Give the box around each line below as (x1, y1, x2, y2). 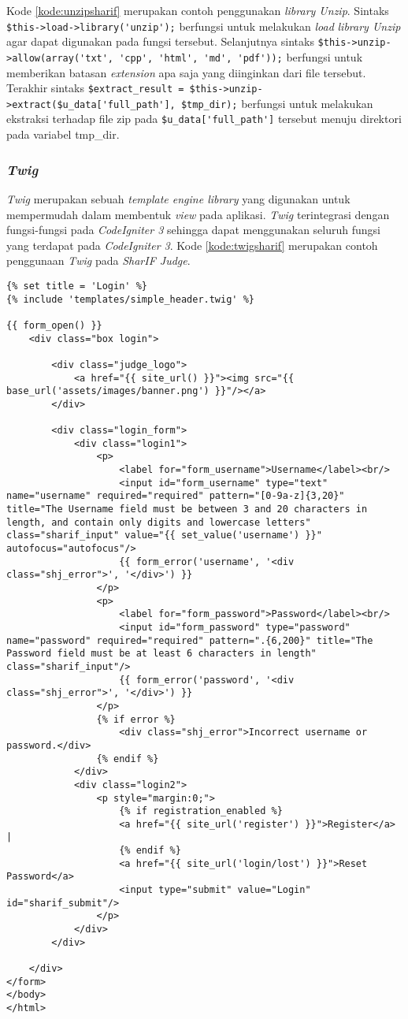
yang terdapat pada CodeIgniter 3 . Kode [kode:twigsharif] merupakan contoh (6, 236, 378, 253)
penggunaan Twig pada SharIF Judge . (6, 252, 191, 269)
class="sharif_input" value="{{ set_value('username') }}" (6, 530, 322, 541)
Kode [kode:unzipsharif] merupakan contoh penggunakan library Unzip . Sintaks (6, 2, 389, 18)
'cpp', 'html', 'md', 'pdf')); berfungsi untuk (119, 48, 363, 65)
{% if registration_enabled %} (119, 805, 283, 817)
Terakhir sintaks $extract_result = (6, 80, 184, 96)
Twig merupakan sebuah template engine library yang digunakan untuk (6, 190, 351, 206)
